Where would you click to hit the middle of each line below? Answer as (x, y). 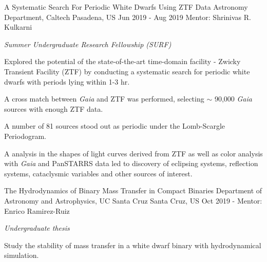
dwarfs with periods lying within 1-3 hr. (67, 81)
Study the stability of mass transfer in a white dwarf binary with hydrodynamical (133, 245)
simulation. (22, 255)
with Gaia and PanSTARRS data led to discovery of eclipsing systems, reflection (131, 163)
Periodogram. (25, 136)
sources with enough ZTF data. (54, 108)
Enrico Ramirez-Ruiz (37, 210)
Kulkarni (18, 27)
